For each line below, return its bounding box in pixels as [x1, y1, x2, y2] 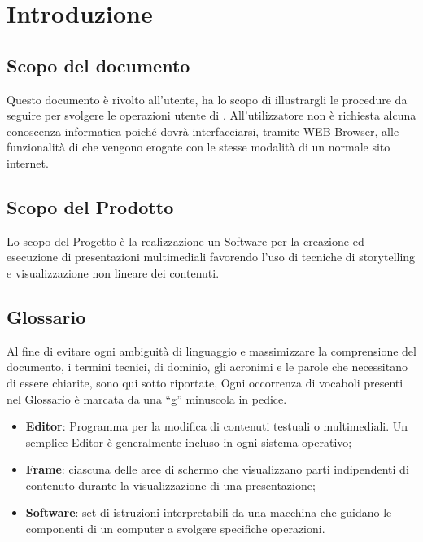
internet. [7, 154, 49, 171]
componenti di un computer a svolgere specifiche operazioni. [25, 520, 325, 537]
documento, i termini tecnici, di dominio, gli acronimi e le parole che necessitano [7, 358, 408, 375]
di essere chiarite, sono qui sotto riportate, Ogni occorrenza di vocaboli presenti [7, 374, 403, 391]
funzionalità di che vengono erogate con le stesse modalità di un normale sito [7, 138, 390, 155]
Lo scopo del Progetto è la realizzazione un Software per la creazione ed [7, 232, 364, 249]
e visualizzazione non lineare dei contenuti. [7, 264, 220, 281]
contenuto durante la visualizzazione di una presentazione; [25, 476, 316, 493]
